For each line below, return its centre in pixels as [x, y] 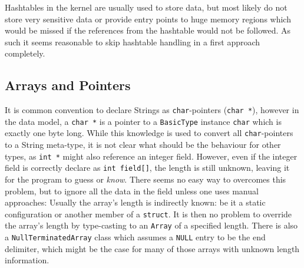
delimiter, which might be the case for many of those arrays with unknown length [152, 248]
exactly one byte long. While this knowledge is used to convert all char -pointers [149, 133]
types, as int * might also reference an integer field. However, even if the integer [151, 156]
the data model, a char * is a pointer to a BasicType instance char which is [143, 121]
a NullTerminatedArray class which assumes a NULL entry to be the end [135, 237]
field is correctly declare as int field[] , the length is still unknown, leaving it [147, 168]
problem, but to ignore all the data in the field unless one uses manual [132, 191]
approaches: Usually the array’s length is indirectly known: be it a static [135, 202]
